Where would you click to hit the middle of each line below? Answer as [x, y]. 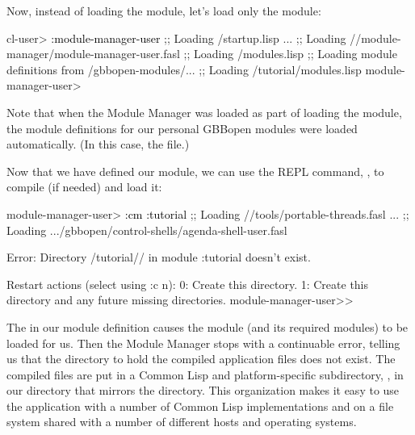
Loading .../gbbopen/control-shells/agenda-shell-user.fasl [147, 230]
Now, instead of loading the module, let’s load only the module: [164, 10]
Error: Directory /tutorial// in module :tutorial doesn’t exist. [159, 257]
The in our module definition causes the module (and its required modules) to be [207, 326]
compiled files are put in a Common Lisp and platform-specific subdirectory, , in [205, 374]
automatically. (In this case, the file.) [98, 144]
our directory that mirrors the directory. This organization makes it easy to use [203, 390]
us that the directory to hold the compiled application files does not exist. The [201, 359]
